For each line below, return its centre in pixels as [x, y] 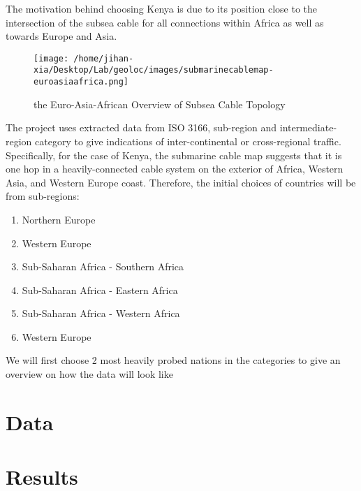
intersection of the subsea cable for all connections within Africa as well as [165, 22]
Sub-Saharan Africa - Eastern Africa [100, 290]
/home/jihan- [104, 58]
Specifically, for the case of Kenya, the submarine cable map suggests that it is [174, 155]
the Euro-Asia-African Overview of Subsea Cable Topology [160, 104]
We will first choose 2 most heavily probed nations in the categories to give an [173, 360]
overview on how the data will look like [89, 374]
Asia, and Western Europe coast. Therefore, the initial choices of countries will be [181, 182]
